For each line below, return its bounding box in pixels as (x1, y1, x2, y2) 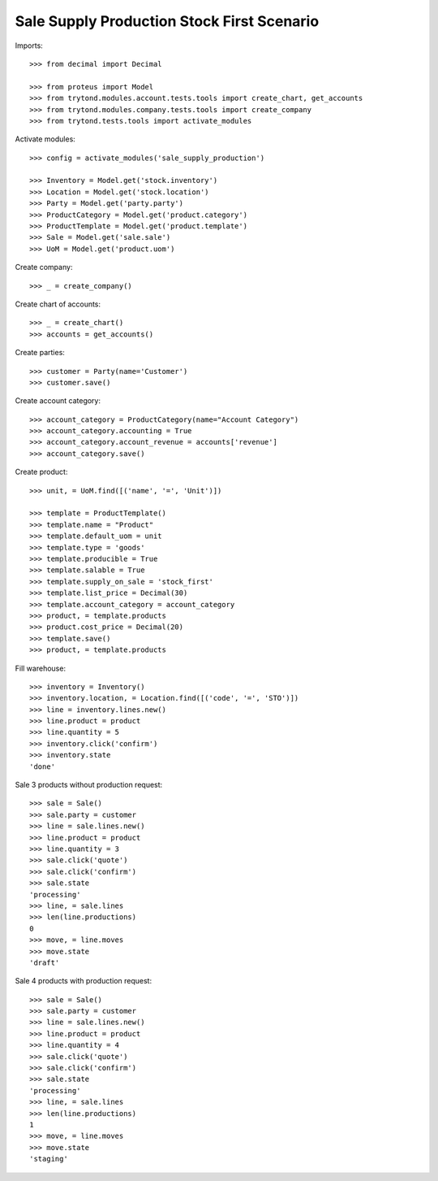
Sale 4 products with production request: (15, 976, 152, 986)
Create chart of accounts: (15, 299, 101, 309)
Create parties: (15, 348, 65, 358)
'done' (29, 762, 56, 771)
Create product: (15, 467, 68, 477)
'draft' (29, 957, 60, 967)
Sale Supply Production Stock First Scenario (15, 12, 320, 30)
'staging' (29, 1154, 68, 1164)
